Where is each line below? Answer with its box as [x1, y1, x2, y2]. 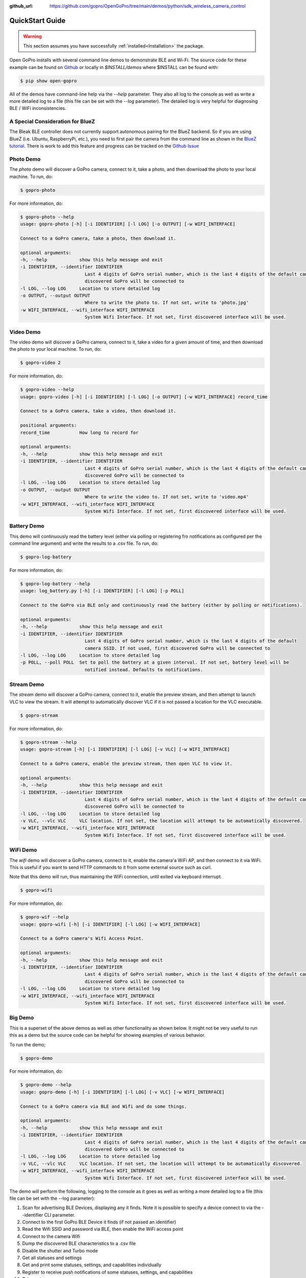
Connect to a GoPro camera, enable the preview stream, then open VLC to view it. [20, 761, 233, 766]
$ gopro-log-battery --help [20, 581, 90, 586]
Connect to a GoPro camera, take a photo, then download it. [20, 235, 176, 241]
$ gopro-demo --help [20, 1082, 71, 1088]
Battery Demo [9, 522, 44, 530]
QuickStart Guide [9, 16, 66, 25]
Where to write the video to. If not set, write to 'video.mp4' [84, 494, 249, 500]
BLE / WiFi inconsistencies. [9, 105, 66, 111]
